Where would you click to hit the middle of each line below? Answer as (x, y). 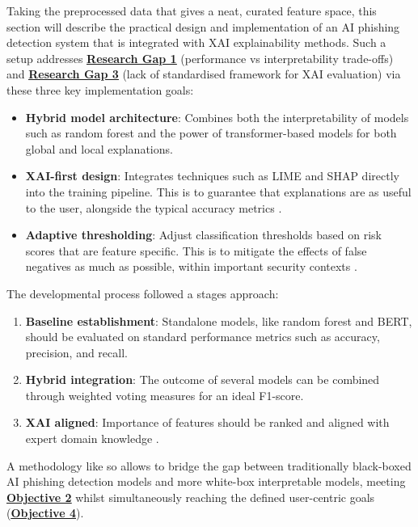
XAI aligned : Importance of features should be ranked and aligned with (207, 422)
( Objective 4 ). (45, 513)
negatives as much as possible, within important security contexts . (191, 266)
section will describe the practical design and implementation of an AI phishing (203, 26)
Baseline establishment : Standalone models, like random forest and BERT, (219, 320)
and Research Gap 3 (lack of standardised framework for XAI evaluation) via (204, 74)
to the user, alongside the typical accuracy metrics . (154, 207)
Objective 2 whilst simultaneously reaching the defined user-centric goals (191, 497)
